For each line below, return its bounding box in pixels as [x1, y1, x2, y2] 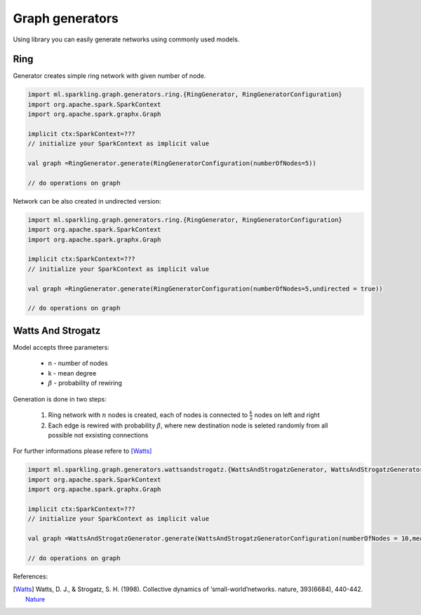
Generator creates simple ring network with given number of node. [13, 72, 206, 80]
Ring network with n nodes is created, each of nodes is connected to [48, 411, 248, 419]
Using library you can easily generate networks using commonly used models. [13, 35, 240, 44]
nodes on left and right [253, 411, 320, 419]
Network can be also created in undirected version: [13, 197, 161, 205]
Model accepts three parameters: [13, 343, 110, 351]
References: [13, 572, 48, 581]
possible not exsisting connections [48, 430, 149, 439]
